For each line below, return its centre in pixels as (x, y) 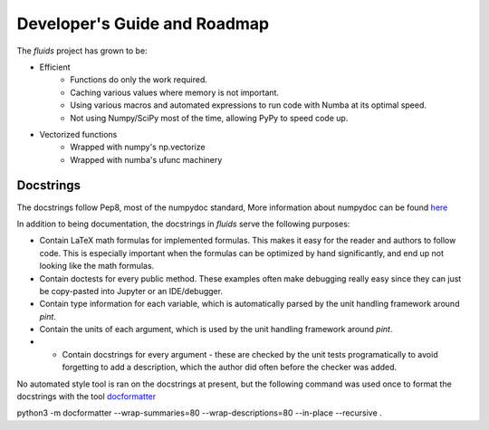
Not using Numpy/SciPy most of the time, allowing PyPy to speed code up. (209, 118)
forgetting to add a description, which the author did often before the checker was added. (230, 368)
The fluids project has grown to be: (82, 51)
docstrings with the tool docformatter (86, 397)
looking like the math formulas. (97, 266)
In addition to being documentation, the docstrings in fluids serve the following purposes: (183, 224)
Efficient (55, 67)
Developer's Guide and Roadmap (143, 24)
